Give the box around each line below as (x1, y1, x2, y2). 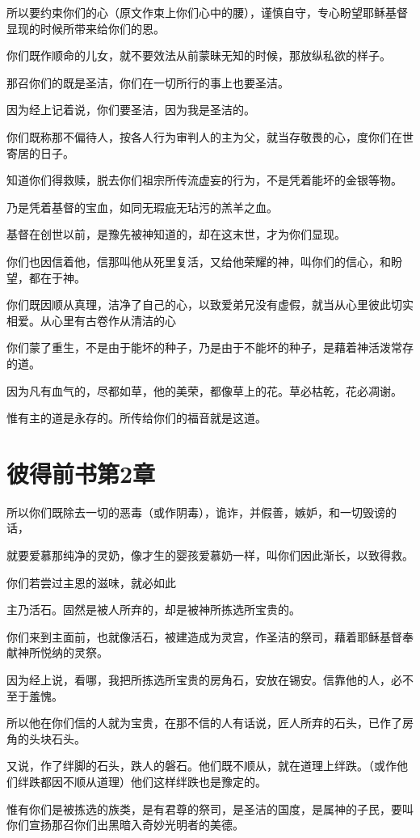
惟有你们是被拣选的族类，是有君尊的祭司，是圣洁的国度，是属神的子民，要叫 (6, 800, 414, 817)
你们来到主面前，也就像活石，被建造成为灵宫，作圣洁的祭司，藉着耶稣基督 (6, 628, 402, 645)
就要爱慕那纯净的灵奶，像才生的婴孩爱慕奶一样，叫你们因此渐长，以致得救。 (6, 547, 414, 563)
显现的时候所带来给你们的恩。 (6, 19, 165, 36)
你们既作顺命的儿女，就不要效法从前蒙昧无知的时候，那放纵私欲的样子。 (6, 47, 391, 64)
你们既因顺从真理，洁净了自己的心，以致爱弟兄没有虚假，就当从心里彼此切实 (6, 296, 414, 313)
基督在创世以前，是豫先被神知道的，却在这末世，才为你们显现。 (6, 226, 346, 243)
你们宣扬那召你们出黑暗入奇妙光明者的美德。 (6, 816, 244, 833)
